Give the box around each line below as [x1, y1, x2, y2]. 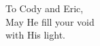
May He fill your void [5, 14, 95, 28]
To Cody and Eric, [5, 1, 84, 15]
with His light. [5, 28, 65, 42]
